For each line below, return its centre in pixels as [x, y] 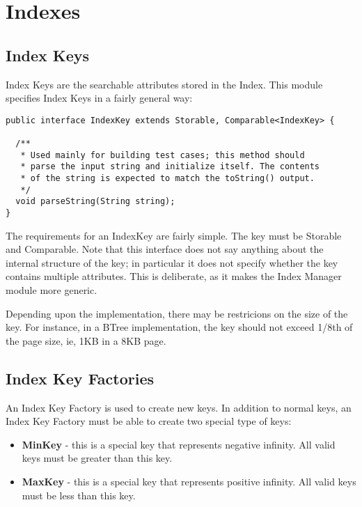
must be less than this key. [79, 495]
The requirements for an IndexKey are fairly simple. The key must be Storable [174, 235]
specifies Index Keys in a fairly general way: [99, 98]
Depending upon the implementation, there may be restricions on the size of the [177, 313]
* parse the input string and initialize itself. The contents [170, 167]
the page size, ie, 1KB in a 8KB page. [86, 340]
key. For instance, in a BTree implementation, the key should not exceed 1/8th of [179, 327]
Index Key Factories [80, 378]
